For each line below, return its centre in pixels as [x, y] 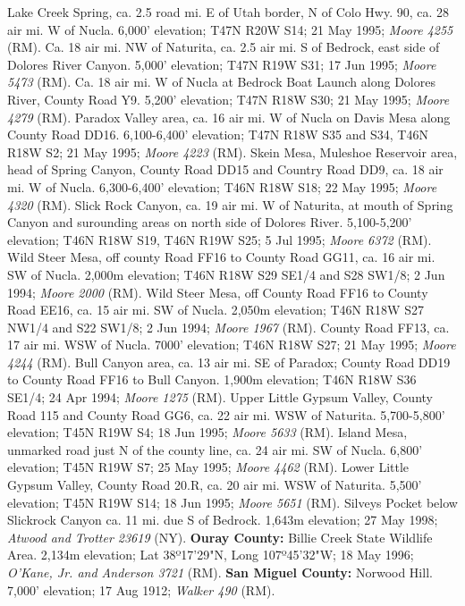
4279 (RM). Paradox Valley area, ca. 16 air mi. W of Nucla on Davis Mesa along [229, 117]
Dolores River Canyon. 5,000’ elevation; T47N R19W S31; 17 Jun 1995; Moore [222, 64]
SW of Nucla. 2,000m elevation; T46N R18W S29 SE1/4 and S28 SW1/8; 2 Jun [226, 274]
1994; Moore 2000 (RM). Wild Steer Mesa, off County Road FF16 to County [218, 292]
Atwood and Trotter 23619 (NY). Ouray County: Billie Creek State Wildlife [220, 537]
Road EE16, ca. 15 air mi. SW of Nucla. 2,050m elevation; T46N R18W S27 [216, 310]
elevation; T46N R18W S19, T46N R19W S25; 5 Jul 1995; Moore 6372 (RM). [220, 239]
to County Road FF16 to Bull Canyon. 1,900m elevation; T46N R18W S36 [212, 379]
